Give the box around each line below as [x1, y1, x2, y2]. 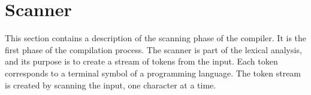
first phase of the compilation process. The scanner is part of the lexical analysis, [5, 43, 302, 56]
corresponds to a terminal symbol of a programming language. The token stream [5, 66, 301, 79]
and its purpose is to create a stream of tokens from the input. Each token [5, 55, 278, 68]
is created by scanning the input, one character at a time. [5, 78, 216, 91]
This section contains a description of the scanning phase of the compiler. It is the [5, 32, 307, 44]
